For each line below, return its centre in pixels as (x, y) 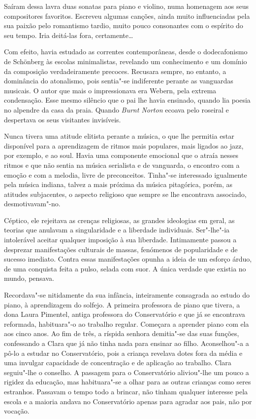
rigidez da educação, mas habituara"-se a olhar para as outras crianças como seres (128, 382)
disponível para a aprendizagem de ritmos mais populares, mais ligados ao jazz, (124, 145)
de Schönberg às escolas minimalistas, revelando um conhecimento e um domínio (126, 61)
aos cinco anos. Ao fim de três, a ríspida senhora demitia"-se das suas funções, (122, 333)
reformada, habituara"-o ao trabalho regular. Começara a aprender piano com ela (127, 324)
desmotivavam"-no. (32, 204)
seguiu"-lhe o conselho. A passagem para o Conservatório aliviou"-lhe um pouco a (127, 372)
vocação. (17, 411)
